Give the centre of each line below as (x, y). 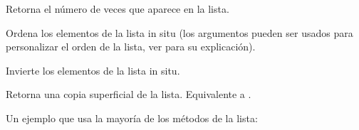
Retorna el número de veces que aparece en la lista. (118, 9)
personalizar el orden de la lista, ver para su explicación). (131, 47)
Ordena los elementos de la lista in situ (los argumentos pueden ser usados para (179, 32)
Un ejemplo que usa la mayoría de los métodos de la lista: (132, 118)
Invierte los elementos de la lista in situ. (93, 70)
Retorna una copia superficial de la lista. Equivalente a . (129, 94)
